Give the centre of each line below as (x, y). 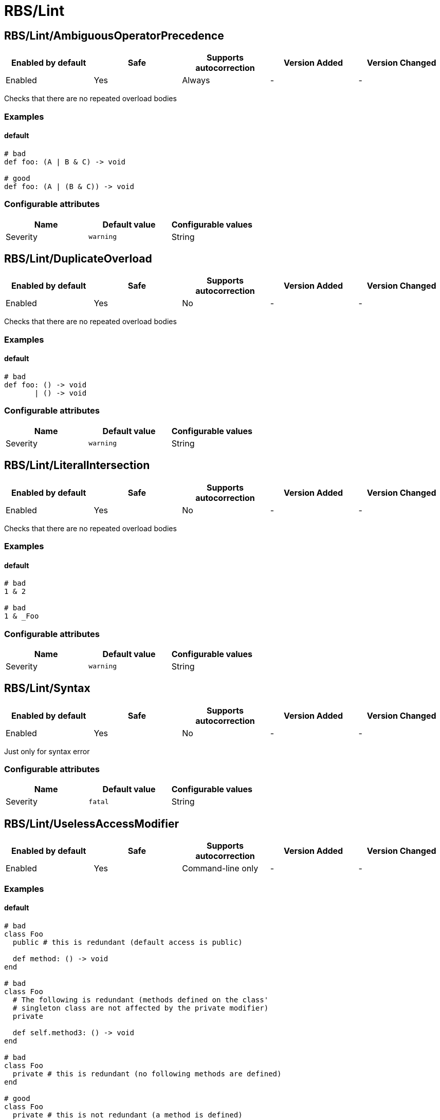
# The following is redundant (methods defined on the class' (141, 1000)
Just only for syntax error (47, 751)
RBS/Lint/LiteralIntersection (77, 465)
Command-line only (220, 869)
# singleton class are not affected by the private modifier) (141, 1008)
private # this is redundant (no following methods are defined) (147, 1074)
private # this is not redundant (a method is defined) (127, 1115)
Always (196, 80)
